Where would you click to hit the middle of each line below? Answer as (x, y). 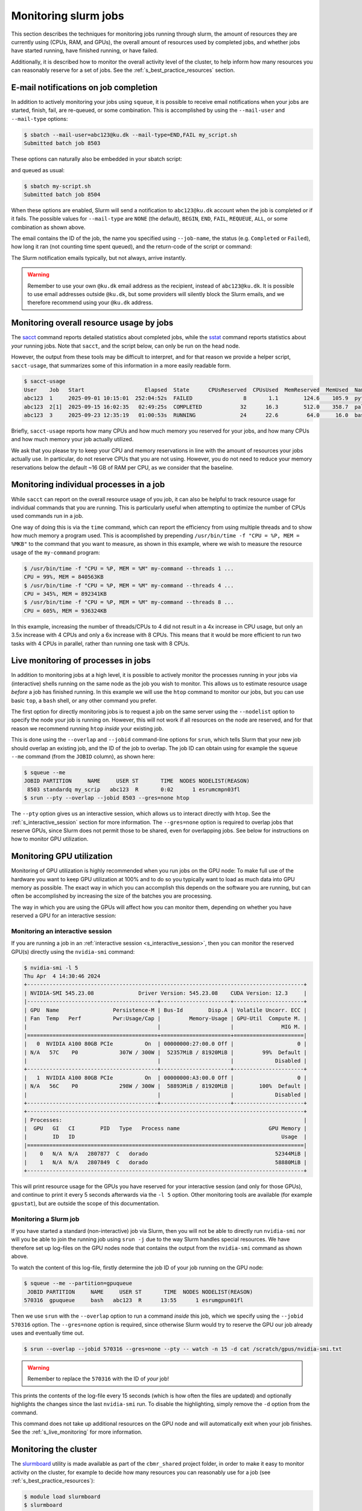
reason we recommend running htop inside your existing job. (87, 728)
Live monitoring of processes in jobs (81, 661)
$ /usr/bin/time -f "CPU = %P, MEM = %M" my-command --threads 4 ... (129, 585)
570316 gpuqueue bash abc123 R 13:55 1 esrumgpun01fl (134, 1300)
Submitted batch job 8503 (62, 143)
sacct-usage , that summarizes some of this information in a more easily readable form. (121, 365)
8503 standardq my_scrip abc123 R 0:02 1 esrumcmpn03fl (134, 789)
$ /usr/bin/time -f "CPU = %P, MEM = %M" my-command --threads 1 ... (129, 568)
